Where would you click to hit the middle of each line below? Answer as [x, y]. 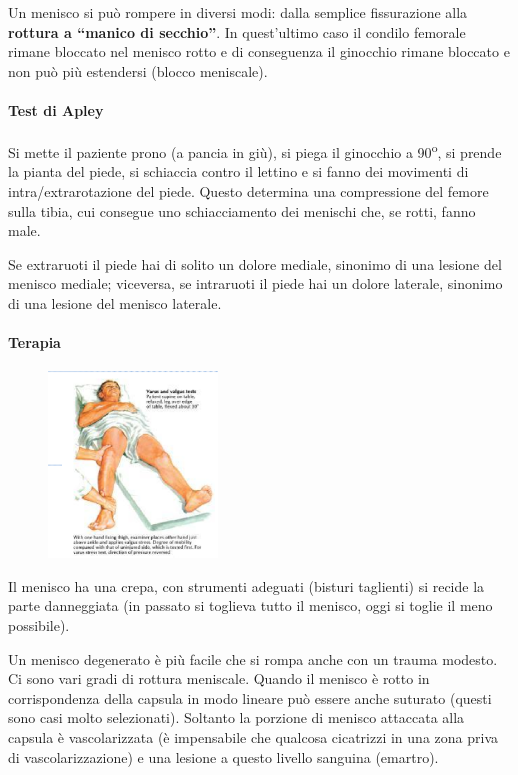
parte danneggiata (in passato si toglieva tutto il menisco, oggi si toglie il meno [250, 605]
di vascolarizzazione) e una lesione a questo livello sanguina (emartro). [223, 756]
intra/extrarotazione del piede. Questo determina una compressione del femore [248, 191]
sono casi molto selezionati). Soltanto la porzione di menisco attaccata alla [236, 717]
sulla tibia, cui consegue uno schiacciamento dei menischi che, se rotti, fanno [242, 210]
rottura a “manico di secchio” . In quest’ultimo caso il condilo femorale [237, 31]
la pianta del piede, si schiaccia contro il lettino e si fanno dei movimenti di [238, 171]
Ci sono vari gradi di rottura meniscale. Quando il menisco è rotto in [219, 678]
